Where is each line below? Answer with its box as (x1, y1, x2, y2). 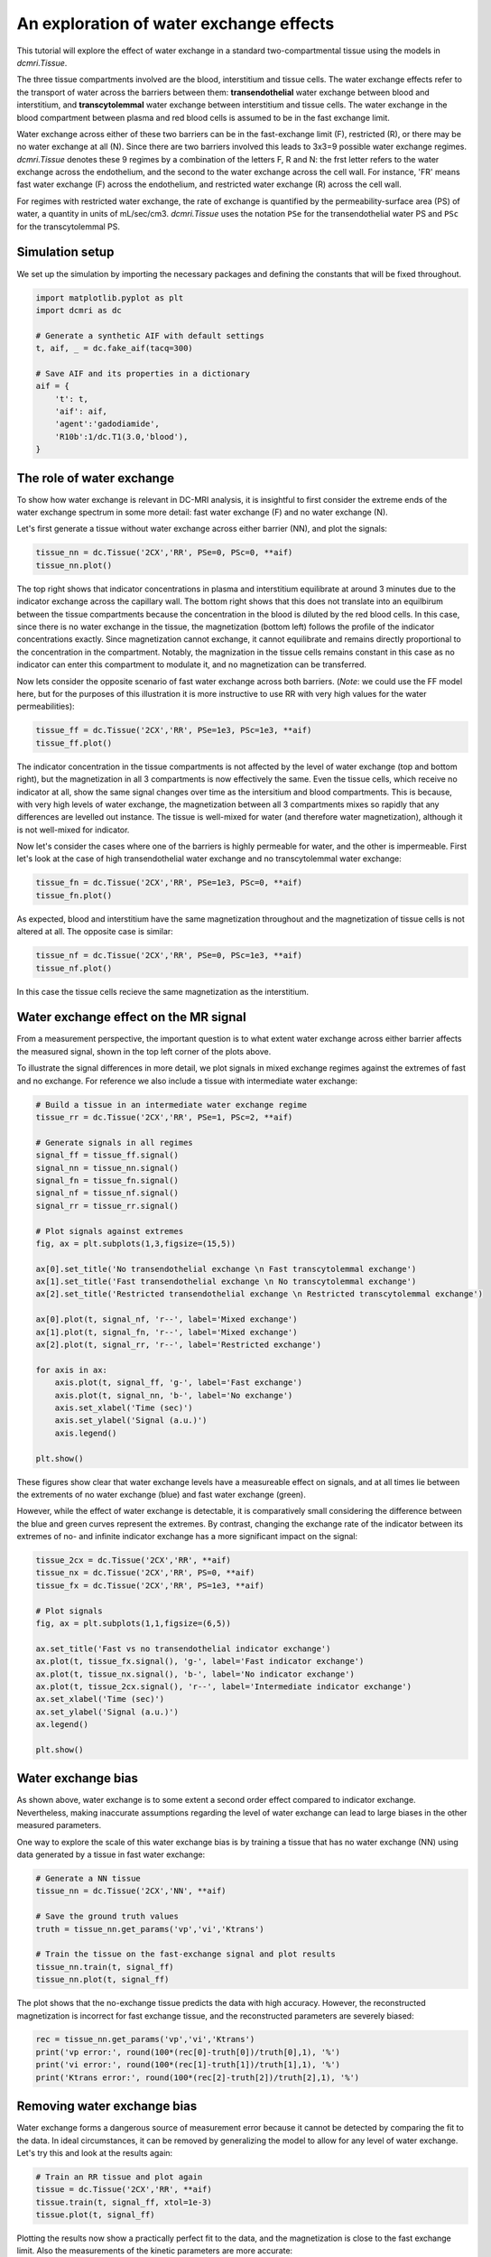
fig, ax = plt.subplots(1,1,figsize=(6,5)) (35, 1619, 232, 1629)
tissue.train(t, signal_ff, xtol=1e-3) (35, 2197, 212, 2207)
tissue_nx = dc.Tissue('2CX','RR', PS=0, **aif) (35, 1567, 255, 1578)
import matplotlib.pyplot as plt (35, 293, 184, 302)
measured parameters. (16, 1820, 102, 1831)
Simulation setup (16, 245, 115, 260)
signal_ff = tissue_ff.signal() (35, 1150, 180, 1160)
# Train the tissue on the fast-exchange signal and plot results (35, 1949, 336, 1959)
